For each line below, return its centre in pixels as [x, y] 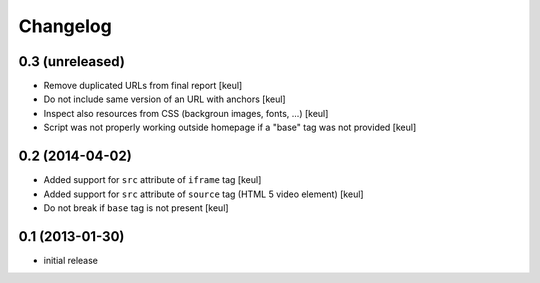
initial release [71, 260]
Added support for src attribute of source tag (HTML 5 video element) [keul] [203, 194]
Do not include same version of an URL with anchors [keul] [164, 99]
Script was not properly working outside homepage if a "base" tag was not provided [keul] [230, 127]
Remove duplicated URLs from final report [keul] [143, 86]
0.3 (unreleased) [71, 61]
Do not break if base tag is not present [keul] [136, 207]
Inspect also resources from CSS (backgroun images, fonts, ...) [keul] [186, 113]
